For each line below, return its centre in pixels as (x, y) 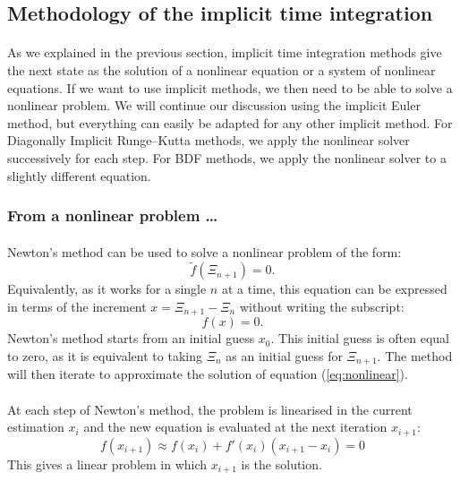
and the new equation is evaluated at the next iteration (235, 427)
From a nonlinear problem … (113, 215)
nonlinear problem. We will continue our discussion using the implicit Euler (214, 105)
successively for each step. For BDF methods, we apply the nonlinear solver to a (227, 157)
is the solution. (281, 464)
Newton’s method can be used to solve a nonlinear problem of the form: (204, 251)
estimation (36, 427)
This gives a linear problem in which (107, 464)
